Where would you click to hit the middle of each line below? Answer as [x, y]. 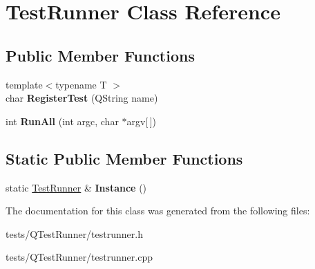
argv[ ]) [141, 121]
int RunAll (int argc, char [62, 121]
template [24, 84]
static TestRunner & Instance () [76, 187]
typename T [81, 84]
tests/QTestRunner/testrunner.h [74, 233]
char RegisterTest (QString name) [82, 98]
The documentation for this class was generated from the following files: [158, 211]
